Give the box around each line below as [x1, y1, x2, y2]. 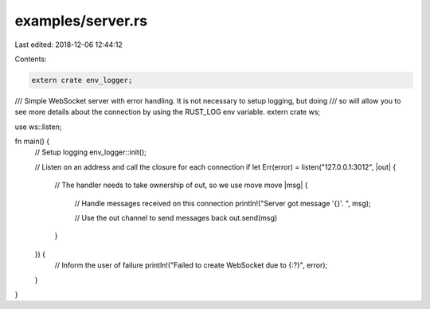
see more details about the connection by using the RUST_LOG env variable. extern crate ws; [14, 108, 321, 117]
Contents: [14, 54, 47, 64]
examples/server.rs [14, 12, 147, 29]
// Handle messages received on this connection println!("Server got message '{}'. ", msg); [74, 198, 372, 208]
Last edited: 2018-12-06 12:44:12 [14, 40, 123, 49]
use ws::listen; [14, 122, 62, 131]
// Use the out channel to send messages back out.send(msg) [74, 213, 278, 223]
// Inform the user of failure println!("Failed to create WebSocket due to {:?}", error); [54, 260, 328, 270]
